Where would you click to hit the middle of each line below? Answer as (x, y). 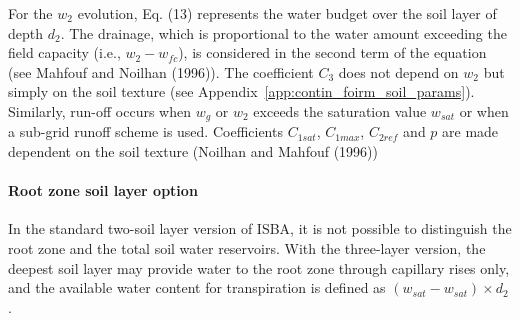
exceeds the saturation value (340, 110)
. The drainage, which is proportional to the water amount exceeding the (283, 32)
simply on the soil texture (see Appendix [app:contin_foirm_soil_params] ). (241, 91)
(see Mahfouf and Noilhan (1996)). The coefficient (161, 71)
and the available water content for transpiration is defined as (197, 287)
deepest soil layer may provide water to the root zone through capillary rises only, (259, 267)
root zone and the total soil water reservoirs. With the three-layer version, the (247, 248)
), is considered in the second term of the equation (332, 52)
